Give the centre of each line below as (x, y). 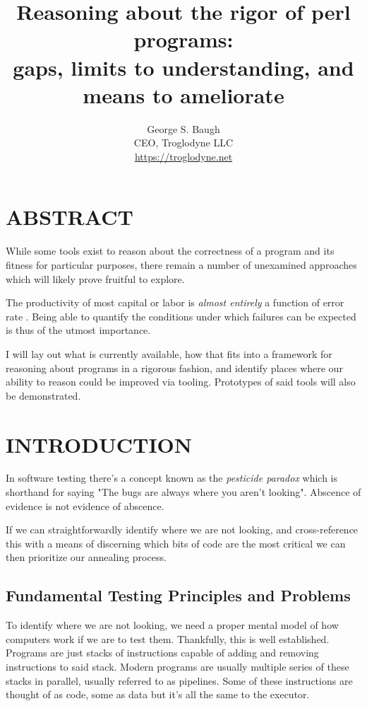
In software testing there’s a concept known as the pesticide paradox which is (172, 478)
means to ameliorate (183, 94)
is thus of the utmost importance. (78, 330)
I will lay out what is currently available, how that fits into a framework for (169, 353)
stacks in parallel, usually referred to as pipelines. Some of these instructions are (179, 680)
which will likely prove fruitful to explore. (95, 278)
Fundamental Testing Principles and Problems (178, 595)
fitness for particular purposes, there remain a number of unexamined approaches (181, 265)
